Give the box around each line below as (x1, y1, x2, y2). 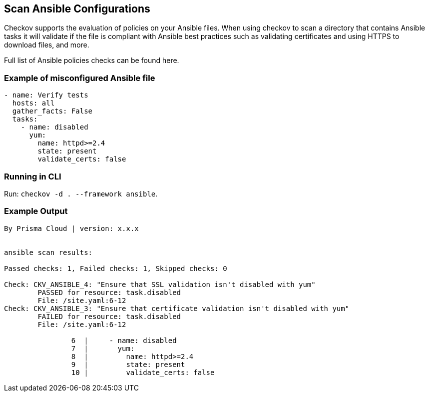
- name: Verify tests (4, 91, 88, 99)
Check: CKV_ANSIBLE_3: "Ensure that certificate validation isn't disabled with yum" (4, 304, 350, 312)
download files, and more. (4, 40, 89, 49)
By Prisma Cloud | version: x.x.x (4, 224, 139, 232)
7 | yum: (71, 344, 135, 352)
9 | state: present (71, 360, 185, 368)
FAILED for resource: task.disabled (37, 312, 181, 320)
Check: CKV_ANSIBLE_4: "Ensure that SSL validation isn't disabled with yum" (4, 280, 316, 288)
